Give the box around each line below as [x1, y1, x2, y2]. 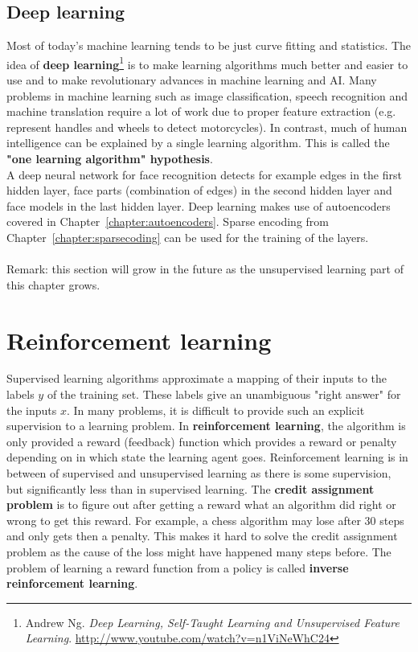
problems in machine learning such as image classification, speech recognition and [6, 87, 408, 104]
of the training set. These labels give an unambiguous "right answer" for [47, 386, 401, 403]
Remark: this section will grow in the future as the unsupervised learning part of [6, 260, 404, 277]
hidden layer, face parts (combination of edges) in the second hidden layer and [6, 182, 392, 199]
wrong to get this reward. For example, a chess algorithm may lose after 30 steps [6, 511, 404, 528]
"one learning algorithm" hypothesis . [6, 150, 213, 167]
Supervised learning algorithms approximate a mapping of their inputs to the [6, 370, 387, 387]
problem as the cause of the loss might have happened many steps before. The [6, 543, 391, 560]
